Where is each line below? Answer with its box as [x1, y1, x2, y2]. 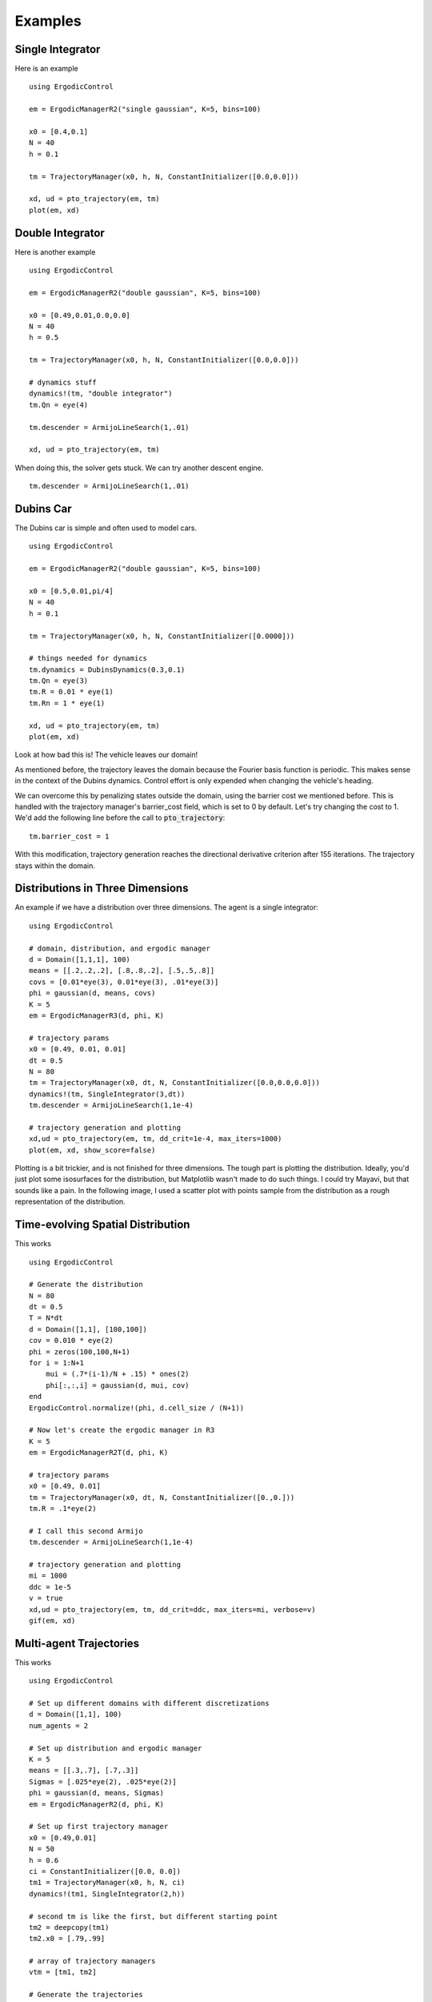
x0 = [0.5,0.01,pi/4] [29, 586, 114, 596]
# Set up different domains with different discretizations [29, 1698, 270, 1708]
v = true [29, 1594, 63, 1603]
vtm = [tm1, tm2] [29, 1968, 97, 1977]
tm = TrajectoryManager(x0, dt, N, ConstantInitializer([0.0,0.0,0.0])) [29, 1078, 320, 1087]
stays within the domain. [14, 861, 95, 870]
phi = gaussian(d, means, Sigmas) [29, 1788, 164, 1798]
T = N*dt [29, 1313, 63, 1323]
